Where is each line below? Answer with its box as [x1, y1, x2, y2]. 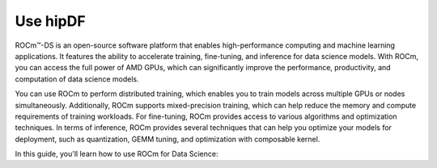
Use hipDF [15, 12, 86, 30]
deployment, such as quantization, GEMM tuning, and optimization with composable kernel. [15, 134, 320, 144]
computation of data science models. [15, 73, 139, 84]
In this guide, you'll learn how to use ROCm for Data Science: [15, 149, 218, 159]
